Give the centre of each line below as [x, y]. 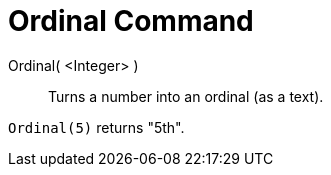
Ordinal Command [131, 21]
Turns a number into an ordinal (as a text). [186, 96]
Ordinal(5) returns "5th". [96, 127]
